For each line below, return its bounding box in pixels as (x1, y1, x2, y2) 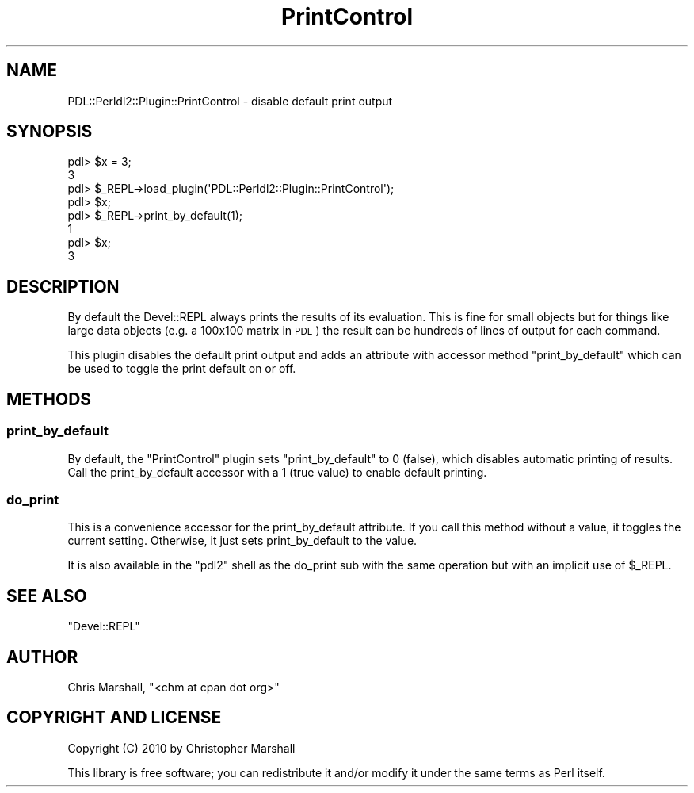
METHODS (6, 389, 92, 409)
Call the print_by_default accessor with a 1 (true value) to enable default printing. (67, 465, 487, 479)
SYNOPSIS (6, 121, 93, 142)
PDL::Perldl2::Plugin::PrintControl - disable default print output (67, 94, 393, 108)
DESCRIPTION (6, 276, 120, 297)
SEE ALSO (6, 585, 87, 606)
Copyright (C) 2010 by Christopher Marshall (67, 741, 296, 755)
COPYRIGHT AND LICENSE (6, 707, 222, 728)
